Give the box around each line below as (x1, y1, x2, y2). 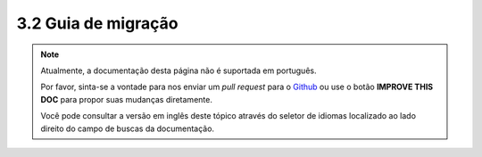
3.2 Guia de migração (16, 13, 179, 33)
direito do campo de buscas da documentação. (40, 123, 214, 134)
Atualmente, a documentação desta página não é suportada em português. (40, 65, 317, 76)
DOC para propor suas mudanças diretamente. (40, 94, 213, 104)
